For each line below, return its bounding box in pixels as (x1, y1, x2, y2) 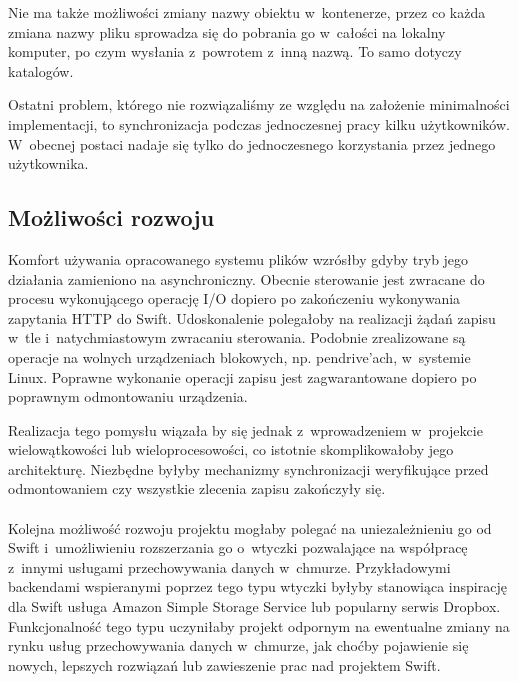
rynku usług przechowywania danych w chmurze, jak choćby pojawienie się (8, 635, 469, 656)
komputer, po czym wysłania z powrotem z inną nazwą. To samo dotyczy (8, 41, 462, 62)
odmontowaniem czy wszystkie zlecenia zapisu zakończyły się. (8, 478, 386, 499)
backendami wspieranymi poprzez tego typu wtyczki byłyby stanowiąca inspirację (8, 576, 507, 597)
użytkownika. (8, 153, 89, 174)
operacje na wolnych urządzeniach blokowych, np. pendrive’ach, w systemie (8, 346, 471, 367)
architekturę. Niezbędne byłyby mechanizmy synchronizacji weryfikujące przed (8, 458, 489, 479)
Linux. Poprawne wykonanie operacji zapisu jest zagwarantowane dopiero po (8, 366, 477, 387)
